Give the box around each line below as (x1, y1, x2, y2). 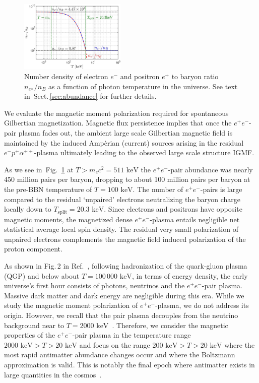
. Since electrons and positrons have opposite (104, 204, 242, 214)
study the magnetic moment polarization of (4, 300, 138, 310)
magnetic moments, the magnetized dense (4, 214, 133, 224)
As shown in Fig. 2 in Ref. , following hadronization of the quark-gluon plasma (4, 260, 247, 271)
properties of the (4, 330, 55, 340)
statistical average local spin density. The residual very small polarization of (4, 224, 238, 234)
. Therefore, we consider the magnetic (112, 320, 228, 330)
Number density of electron (24, 71, 108, 82)
